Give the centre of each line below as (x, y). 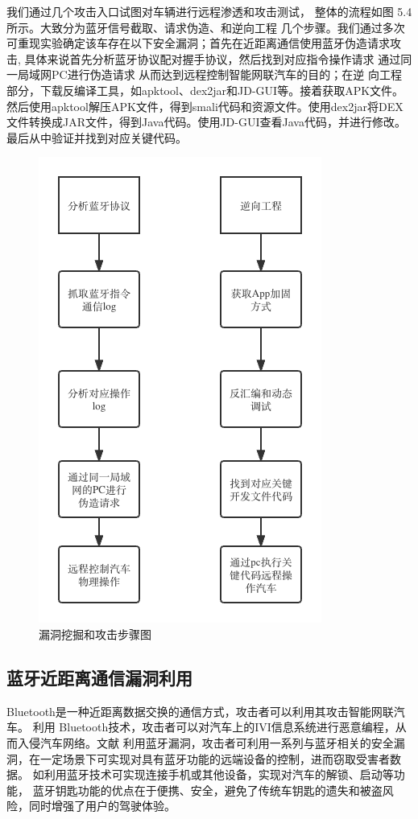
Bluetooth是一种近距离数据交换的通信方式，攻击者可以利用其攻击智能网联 (200, 711)
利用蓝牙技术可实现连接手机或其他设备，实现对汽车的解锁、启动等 (219, 774)
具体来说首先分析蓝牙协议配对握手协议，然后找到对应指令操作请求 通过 (213, 58)
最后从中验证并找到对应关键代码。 (97, 137)
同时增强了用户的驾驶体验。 (102, 806)
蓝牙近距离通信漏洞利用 (99, 677)
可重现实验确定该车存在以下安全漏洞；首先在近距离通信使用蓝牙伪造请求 (198, 43)
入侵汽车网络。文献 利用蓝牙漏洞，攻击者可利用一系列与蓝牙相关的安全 (205, 742)
